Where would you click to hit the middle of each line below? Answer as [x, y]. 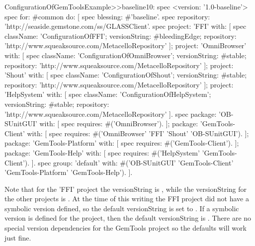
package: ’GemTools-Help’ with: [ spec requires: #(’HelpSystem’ [102, 152]
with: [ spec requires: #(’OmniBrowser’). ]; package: [119, 123]
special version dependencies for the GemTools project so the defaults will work [126, 228]
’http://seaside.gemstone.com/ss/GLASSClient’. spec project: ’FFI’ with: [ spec [126, 26]
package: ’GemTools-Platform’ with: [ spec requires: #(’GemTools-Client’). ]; [122, 143]
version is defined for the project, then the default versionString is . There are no [128, 218]
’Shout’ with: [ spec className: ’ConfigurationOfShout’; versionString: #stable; [126, 75]
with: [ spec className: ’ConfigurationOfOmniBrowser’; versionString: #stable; [126, 55]
